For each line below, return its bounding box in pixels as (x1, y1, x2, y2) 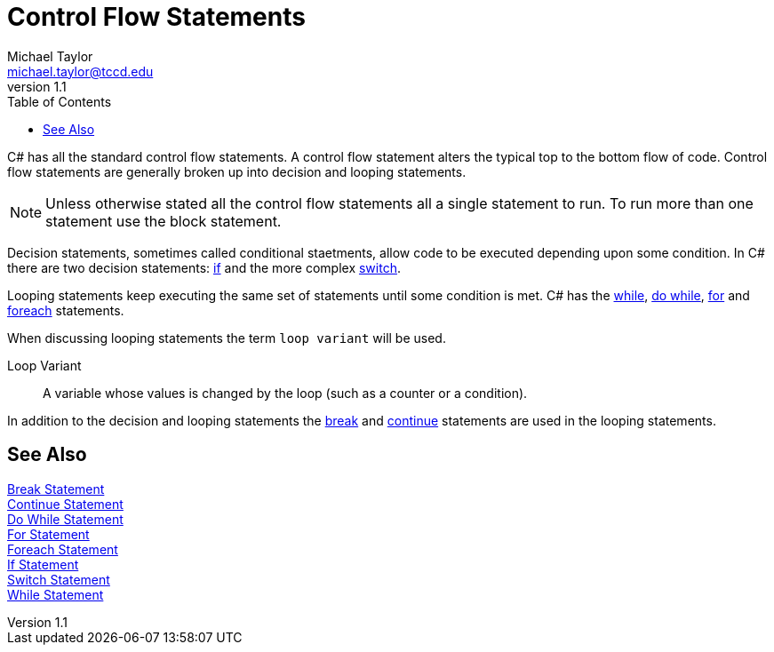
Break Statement (7, 481, 105, 497)
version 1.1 (7, 78, 67, 94)
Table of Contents (7, 93, 112, 109)
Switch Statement (7, 571, 110, 587)
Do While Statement (7, 511, 124, 527)
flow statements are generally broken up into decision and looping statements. (7, 163, 467, 179)
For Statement (7, 526, 90, 542)
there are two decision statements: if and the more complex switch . (7, 259, 401, 275)
